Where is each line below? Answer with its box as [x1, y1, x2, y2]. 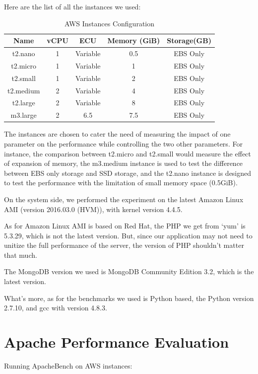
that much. [4, 249, 37, 260]
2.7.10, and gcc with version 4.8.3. [4, 302, 107, 313]
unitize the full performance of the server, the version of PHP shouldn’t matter [4, 240, 244, 250]
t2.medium [7, 85, 40, 95]
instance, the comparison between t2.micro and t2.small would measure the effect [4, 148, 251, 158]
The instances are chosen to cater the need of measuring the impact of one [4, 129, 231, 139]
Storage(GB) [167, 35, 211, 46]
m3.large [10, 110, 37, 120]
